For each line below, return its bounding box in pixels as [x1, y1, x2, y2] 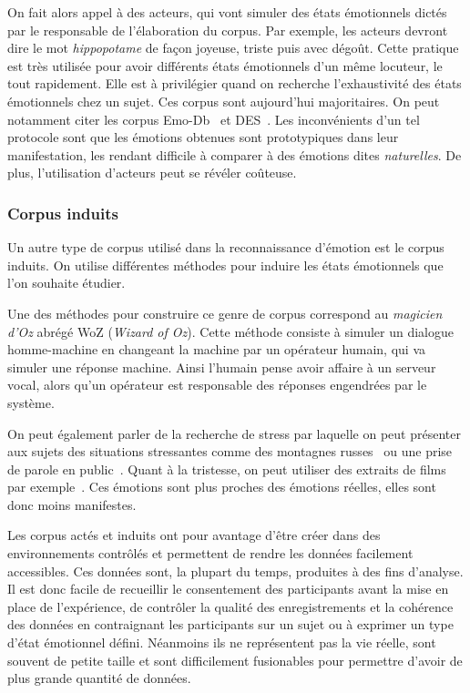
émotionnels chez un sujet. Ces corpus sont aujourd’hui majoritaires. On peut [7, 91, 440, 110]
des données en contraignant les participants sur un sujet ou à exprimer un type [7, 615, 454, 634]
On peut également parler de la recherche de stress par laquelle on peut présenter [7, 423, 461, 443]
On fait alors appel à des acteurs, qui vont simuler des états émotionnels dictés [7, 3, 447, 21]
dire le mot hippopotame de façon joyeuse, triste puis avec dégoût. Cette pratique [7, 38, 459, 57]
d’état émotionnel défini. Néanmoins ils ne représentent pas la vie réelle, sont [7, 633, 436, 652]
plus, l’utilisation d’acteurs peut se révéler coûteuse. [7, 163, 297, 182]
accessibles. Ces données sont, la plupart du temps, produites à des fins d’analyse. [7, 561, 464, 580]
